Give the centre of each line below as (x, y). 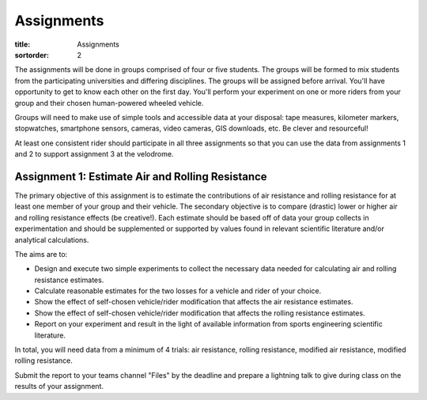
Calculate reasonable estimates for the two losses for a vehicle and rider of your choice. (178, 291)
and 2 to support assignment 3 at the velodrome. (94, 154)
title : (23, 44)
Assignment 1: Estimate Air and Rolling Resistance (141, 177)
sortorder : (32, 55)
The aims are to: (41, 254)
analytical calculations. (52, 240)
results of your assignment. (59, 387)
